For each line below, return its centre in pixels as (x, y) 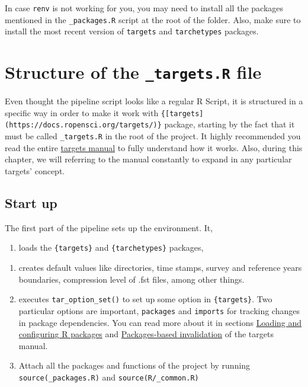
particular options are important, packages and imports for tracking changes (159, 310)
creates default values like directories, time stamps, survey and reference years (160, 268)
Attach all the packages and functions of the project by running (134, 365)
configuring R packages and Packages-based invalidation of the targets (146, 334)
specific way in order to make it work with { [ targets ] (104, 112)
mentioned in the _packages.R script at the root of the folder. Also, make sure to (153, 19)
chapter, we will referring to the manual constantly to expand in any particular (148, 159)
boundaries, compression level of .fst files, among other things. (131, 279)
